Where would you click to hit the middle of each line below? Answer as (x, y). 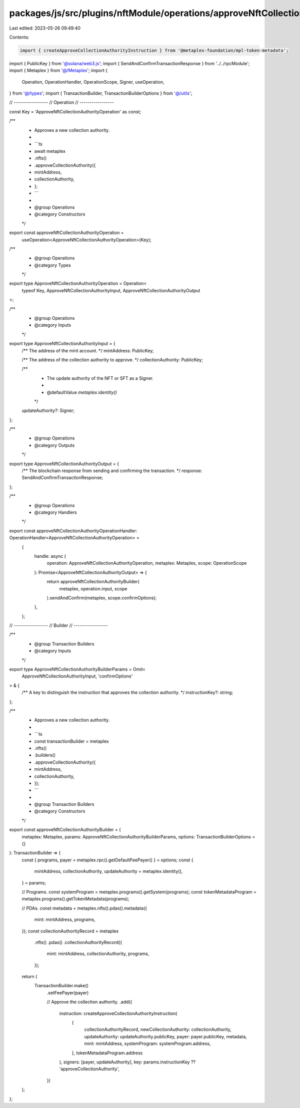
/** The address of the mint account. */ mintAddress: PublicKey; (88, 350)
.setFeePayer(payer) (68, 993)
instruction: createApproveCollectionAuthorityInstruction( (118, 1013)
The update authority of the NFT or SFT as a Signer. (100, 378)
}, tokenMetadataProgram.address (107, 1053)
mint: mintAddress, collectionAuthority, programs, (98, 954)
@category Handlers (55, 512)
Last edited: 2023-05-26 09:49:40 (45, 28)
